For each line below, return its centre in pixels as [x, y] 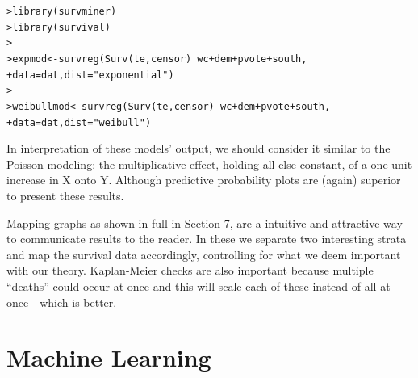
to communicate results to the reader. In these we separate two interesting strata [207, 239]
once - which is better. [62, 302]
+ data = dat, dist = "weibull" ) [79, 122]
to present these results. [65, 196]
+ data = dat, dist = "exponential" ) [90, 75]
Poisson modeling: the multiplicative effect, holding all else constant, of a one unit [209, 164]
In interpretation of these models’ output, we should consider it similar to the [199, 148]
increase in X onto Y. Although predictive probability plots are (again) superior [204, 180]
